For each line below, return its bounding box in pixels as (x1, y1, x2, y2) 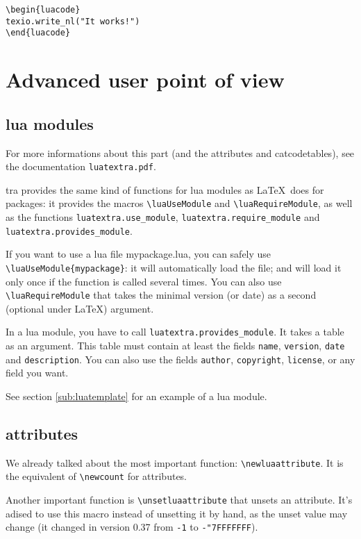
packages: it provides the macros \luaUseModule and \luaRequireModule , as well (6, 196, 353, 210)
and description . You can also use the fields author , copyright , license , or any (6, 351, 355, 366)
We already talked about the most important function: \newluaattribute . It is (6, 455, 344, 470)
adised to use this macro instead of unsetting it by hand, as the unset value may (6, 506, 348, 520)
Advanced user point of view (6, 65, 285, 94)
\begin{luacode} (6, 5, 81, 15)
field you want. (6, 365, 69, 380)
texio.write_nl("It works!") (6, 16, 140, 26)
